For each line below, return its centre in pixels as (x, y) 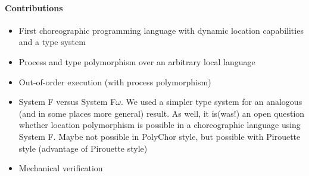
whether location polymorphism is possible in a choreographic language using (160, 125)
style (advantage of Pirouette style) (83, 148)
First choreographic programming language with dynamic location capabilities (161, 30)
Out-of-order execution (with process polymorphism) (115, 81)
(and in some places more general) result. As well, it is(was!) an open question (162, 113)
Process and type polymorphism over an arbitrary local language (137, 61)
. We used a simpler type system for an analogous (212, 102)
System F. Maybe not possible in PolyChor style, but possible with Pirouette (160, 136)
